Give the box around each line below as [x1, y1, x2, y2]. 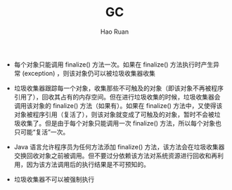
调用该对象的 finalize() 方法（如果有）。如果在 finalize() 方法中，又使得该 [13, 101, 223, 109]
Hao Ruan [100, 27, 129, 36]
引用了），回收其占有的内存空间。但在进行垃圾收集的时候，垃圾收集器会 [13, 93, 221, 101]
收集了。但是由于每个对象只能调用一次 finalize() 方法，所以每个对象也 [20, 118, 222, 127]
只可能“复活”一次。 [13, 128, 70, 136]
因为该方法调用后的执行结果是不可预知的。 [26, 160, 150, 168]
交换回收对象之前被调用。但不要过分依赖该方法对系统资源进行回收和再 [13, 151, 218, 160]
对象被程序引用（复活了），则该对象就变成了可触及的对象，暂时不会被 [13, 110, 214, 118]
